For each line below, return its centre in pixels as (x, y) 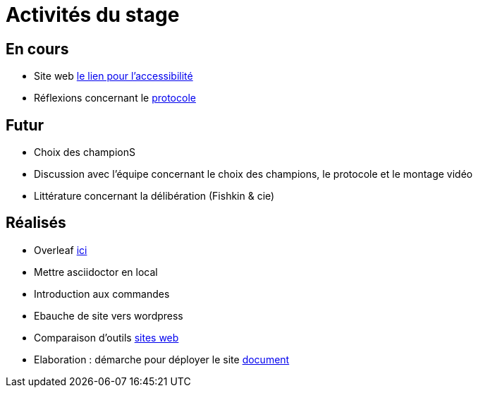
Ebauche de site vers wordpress (109, 315)
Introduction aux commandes (102, 294)
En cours (37, 49)
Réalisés (36, 223)
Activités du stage (93, 15)
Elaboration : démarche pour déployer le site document (162, 359)
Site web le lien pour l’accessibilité (114, 76)
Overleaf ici (61, 250)
